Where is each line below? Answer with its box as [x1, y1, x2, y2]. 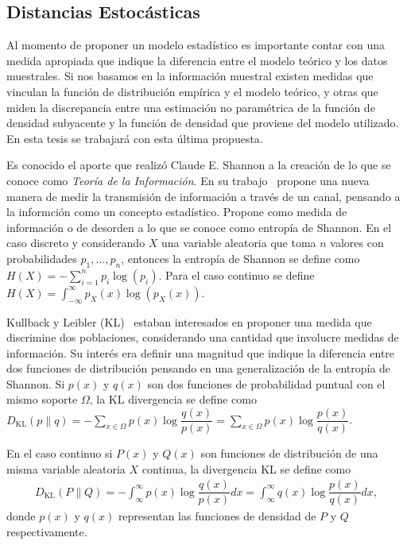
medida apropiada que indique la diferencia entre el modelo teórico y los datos [6, 52, 388, 68]
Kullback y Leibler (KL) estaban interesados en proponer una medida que [6, 313, 372, 330]
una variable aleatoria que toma [161, 234, 316, 251]
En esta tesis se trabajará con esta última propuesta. [6, 129, 263, 146]
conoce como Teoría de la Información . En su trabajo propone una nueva [6, 172, 370, 188]
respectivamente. [6, 524, 87, 540]
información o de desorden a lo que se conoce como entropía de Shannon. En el [6, 218, 392, 235]
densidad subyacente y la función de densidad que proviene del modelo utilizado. [6, 114, 399, 131]
